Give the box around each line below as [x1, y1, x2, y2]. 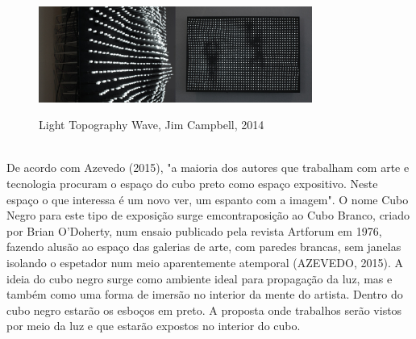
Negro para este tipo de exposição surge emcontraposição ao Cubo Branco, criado [6, 207, 410, 224]
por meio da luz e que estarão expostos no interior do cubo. [6, 317, 301, 334]
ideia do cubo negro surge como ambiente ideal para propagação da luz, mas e [6, 270, 393, 287]
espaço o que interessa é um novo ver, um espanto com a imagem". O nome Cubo [6, 190, 409, 207]
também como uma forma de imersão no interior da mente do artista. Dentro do [6, 286, 403, 303]
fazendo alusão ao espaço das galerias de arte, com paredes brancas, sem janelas [6, 238, 401, 255]
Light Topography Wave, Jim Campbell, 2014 [39, 116, 264, 133]
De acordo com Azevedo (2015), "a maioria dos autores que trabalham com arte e [6, 159, 410, 176]
